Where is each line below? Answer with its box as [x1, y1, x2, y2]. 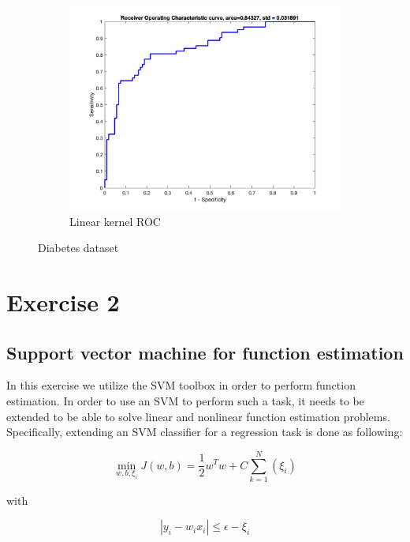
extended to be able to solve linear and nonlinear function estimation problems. [6, 408, 390, 424]
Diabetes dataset [38, 239, 119, 256]
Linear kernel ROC [69, 213, 161, 229]
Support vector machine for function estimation [6, 340, 404, 364]
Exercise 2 [6, 285, 120, 318]
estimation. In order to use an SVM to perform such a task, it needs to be [6, 392, 364, 408]
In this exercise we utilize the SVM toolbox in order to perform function [6, 377, 356, 393]
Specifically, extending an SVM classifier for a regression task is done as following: [6, 423, 403, 440]
